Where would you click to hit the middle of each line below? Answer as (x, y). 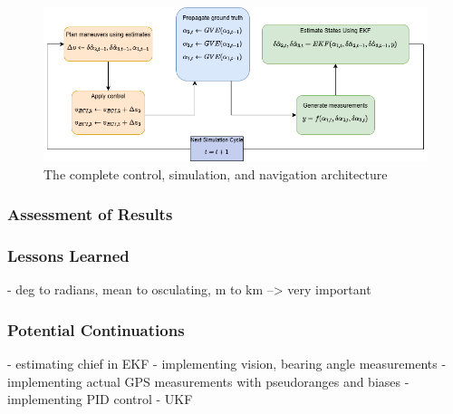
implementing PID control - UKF (100, 399)
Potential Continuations (96, 329)
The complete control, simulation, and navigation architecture (216, 173)
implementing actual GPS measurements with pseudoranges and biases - (208, 381)
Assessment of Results (90, 214)
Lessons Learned (68, 255)
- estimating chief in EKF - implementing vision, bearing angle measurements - (227, 363)
